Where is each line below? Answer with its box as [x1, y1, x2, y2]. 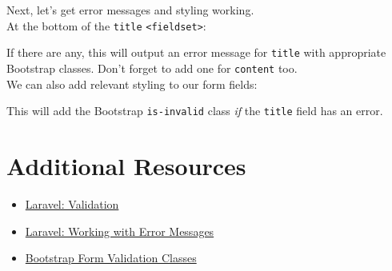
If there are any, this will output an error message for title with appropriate [6, 44, 386, 61]
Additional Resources [6, 149, 246, 181]
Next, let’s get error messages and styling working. [6, 2, 254, 18]
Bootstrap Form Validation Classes [25, 249, 197, 266]
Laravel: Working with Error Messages [25, 222, 214, 239]
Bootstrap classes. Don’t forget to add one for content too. [6, 59, 298, 76]
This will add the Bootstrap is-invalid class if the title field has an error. [6, 102, 383, 119]
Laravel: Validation [25, 195, 119, 212]
